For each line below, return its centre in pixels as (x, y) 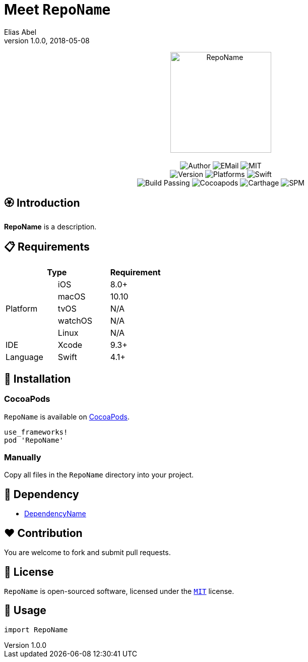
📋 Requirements (47, 247)
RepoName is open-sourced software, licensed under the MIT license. (119, 591)
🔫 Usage (25, 611)
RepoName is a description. (50, 226)
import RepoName (36, 629)
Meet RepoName (57, 10)
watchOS (75, 321)
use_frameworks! (36, 432)
